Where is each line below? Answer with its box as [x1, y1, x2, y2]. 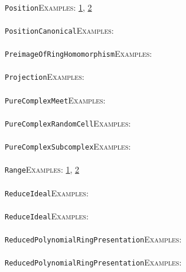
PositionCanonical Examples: [5, 24, 114, 36]
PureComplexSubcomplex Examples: [5, 140, 131, 153]
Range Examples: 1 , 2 [5, 163, 80, 176]
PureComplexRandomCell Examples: [5, 116, 131, 129]
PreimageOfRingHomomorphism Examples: [5, 47, 152, 60]
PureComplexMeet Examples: [5, 93, 106, 106]
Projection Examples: [5, 70, 84, 83]
